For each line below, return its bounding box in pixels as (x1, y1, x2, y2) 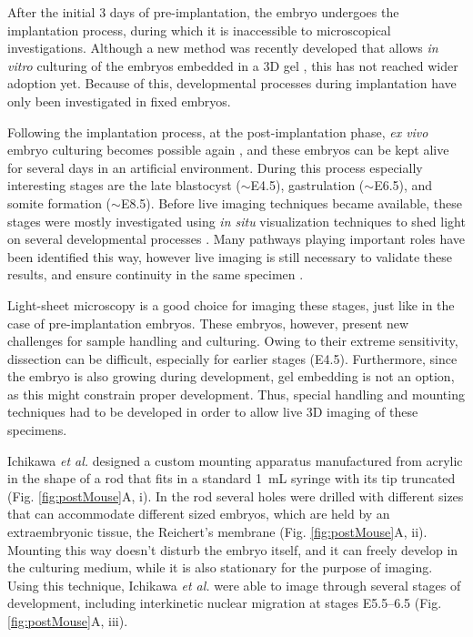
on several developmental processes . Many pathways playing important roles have (7, 229, 466, 248)
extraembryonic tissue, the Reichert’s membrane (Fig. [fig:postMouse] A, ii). (7, 522, 428, 541)
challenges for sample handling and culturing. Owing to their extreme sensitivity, (7, 331, 458, 350)
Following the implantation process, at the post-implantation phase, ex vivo (7, 122, 428, 141)
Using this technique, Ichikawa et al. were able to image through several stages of (7, 575, 461, 594)
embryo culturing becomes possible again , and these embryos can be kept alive (7, 140, 449, 159)
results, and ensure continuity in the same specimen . (7, 265, 304, 284)
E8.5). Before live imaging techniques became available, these (120, 193, 462, 212)
